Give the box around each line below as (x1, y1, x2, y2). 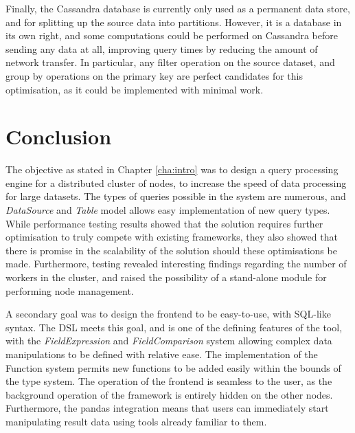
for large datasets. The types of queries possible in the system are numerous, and (5, 189, 346, 203)
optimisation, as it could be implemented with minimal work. (5, 82, 264, 96)
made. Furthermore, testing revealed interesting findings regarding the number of (5, 256, 347, 271)
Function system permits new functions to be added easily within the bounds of (5, 360, 341, 375)
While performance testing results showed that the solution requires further (5, 216, 323, 230)
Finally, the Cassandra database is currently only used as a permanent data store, (5, 1, 350, 15)
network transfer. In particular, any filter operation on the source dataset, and (5, 55, 335, 69)
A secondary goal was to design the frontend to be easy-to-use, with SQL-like (5, 307, 331, 321)
